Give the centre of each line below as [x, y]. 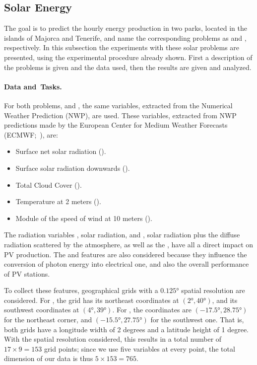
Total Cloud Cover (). [49, 184]
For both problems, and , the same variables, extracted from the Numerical [118, 105]
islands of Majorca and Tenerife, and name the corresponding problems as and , [125, 37]
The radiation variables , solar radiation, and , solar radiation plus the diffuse [122, 235]
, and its [225, 300]
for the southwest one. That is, [197, 320]
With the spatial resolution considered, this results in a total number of [113, 339]
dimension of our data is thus [49, 358]
